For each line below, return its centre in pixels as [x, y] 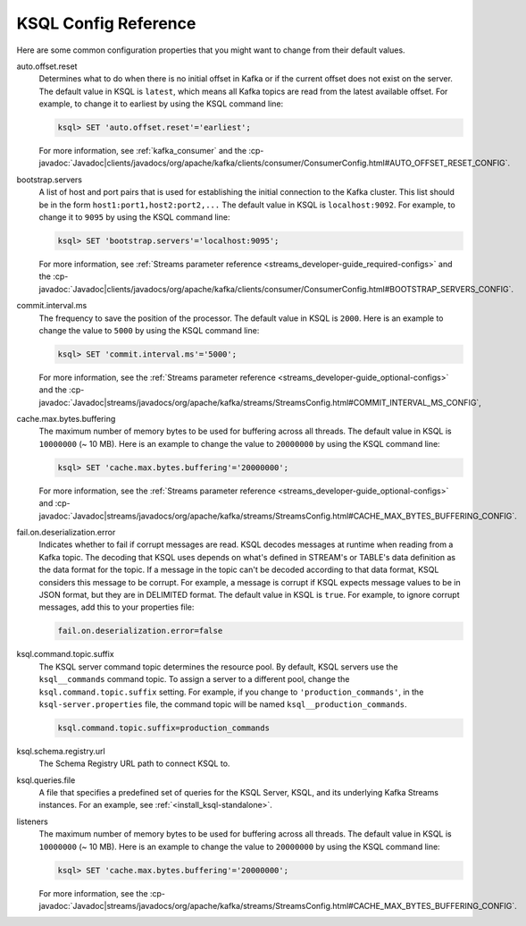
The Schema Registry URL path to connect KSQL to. [134, 763]
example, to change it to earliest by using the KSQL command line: [161, 104]
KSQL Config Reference [106, 23]
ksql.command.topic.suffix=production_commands [163, 728]
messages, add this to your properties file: [117, 607]
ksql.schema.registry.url [61, 751]
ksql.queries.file [46, 780]
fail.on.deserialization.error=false [140, 631]
